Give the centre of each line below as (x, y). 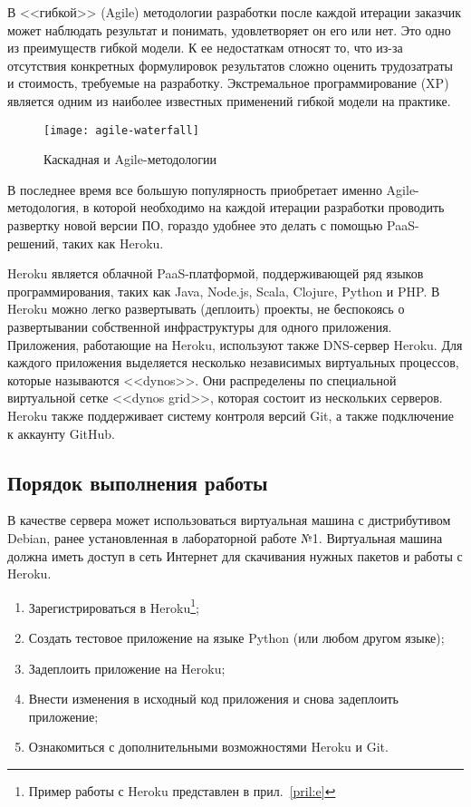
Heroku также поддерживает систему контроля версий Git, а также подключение (231, 415)
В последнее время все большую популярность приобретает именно (195, 189)
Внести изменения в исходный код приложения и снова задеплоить (213, 699)
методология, (43, 207)
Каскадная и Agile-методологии (130, 159)
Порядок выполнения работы (138, 482)
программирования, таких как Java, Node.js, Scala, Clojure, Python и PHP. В (224, 291)
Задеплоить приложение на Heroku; (127, 668)
